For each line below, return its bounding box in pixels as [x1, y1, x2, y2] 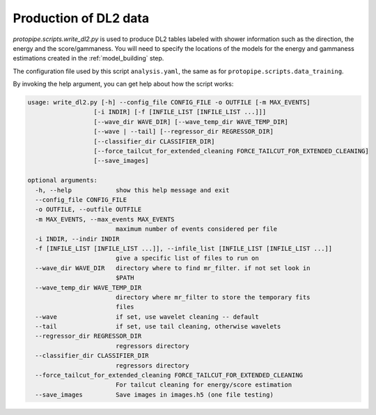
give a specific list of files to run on [115, 254, 259, 263]
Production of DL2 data [13, 10, 150, 26]
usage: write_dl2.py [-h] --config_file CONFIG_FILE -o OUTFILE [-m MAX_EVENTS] [27, 98, 311, 107]
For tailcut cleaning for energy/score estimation [115, 381, 292, 389]
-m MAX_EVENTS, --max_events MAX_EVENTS [35, 215, 175, 223]
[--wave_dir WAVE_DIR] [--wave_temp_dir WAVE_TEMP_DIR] [93, 118, 289, 125]
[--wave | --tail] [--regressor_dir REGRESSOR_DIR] [93, 127, 274, 136]
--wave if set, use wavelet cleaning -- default [35, 313, 259, 320]
